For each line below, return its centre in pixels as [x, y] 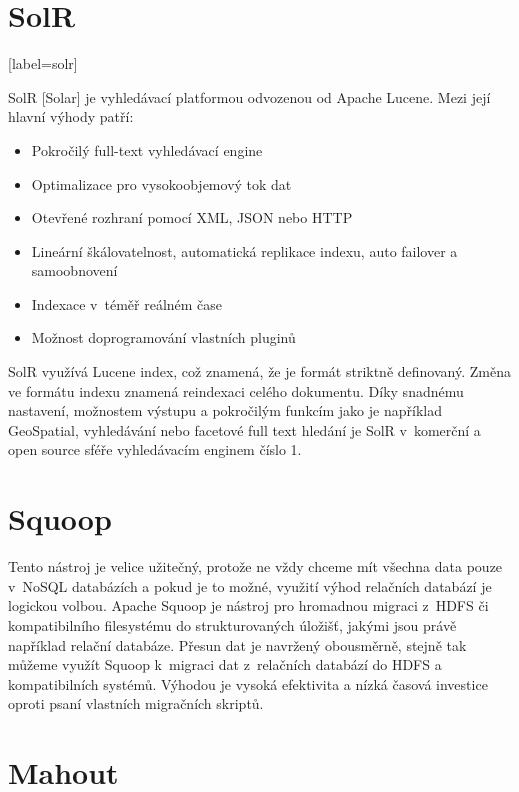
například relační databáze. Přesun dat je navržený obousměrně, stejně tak [237, 644]
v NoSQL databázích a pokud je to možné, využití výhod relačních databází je [250, 585]
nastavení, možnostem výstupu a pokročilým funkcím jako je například [225, 410]
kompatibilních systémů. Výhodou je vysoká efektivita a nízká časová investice [248, 683]
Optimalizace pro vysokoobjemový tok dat [161, 183]
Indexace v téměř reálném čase [127, 303]
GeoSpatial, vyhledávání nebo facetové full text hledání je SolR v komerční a [244, 429]
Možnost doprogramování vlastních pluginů [163, 337]
